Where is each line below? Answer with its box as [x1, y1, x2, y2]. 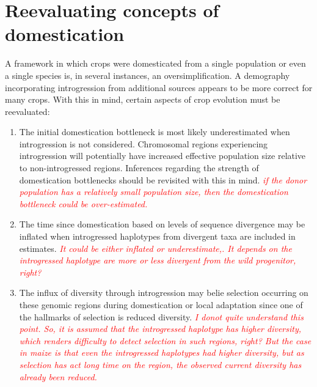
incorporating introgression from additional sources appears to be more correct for [5, 81, 313, 94]
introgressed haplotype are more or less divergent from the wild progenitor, [19, 254, 296, 267]
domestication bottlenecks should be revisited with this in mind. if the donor [19, 173, 307, 186]
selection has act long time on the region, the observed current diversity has [19, 358, 302, 370]
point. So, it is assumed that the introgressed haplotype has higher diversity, [19, 322, 302, 335]
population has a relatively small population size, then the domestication [19, 185, 288, 198]
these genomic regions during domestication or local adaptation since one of [19, 298, 303, 311]
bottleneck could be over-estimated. [19, 197, 148, 210]
